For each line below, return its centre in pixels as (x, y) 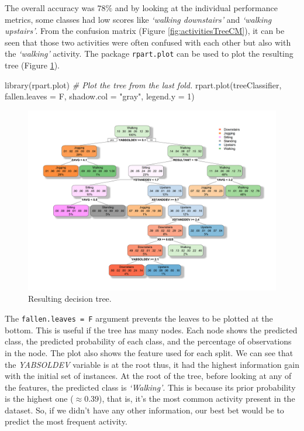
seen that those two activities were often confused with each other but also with (148, 42)
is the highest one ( (39, 399)
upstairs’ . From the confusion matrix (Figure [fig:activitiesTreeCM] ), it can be (145, 31)
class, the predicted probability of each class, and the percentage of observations (148, 341)
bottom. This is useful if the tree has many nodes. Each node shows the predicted (151, 330)
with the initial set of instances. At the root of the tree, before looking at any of (148, 376)
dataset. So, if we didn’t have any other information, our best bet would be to (144, 410)
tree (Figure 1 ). (32, 65)
